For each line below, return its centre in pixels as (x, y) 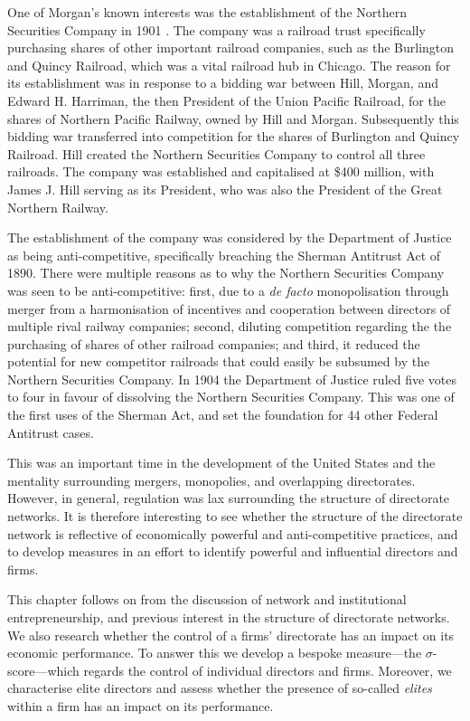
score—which (43, 670)
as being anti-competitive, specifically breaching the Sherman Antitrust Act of (224, 255)
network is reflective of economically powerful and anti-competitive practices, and (233, 533)
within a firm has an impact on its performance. (141, 705)
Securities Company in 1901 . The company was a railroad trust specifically (216, 29)
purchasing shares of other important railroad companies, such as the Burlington (231, 47)
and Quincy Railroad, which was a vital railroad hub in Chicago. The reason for (229, 65)
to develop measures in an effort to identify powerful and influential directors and (233, 551)
